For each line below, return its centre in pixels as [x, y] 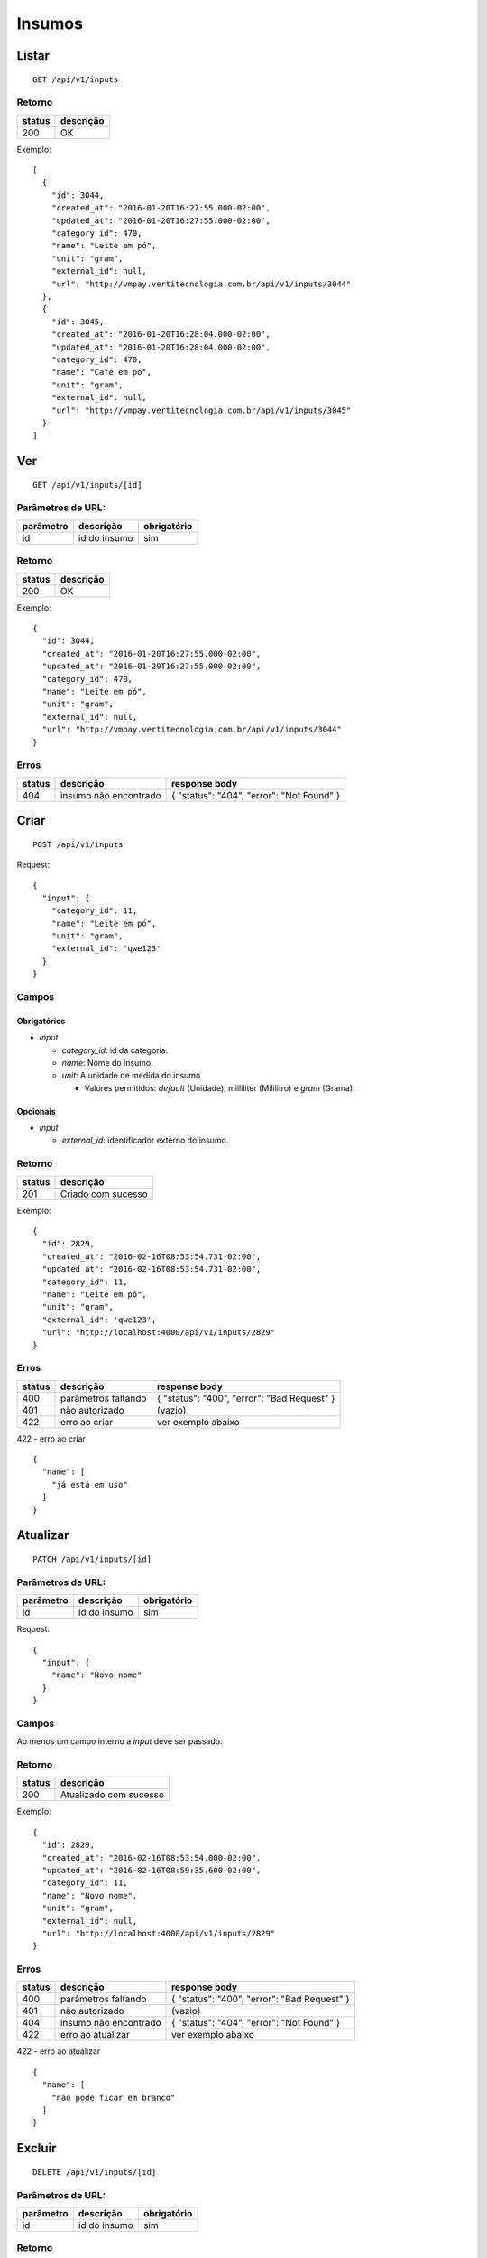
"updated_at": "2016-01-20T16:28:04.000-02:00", [161, 347]
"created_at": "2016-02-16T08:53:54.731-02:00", [152, 1256]
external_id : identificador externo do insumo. [145, 1140]
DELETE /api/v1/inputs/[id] [95, 2172]
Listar [33, 56]
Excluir [37, 2148]
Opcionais [36, 1111]
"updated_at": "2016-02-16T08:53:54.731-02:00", [152, 1269]
